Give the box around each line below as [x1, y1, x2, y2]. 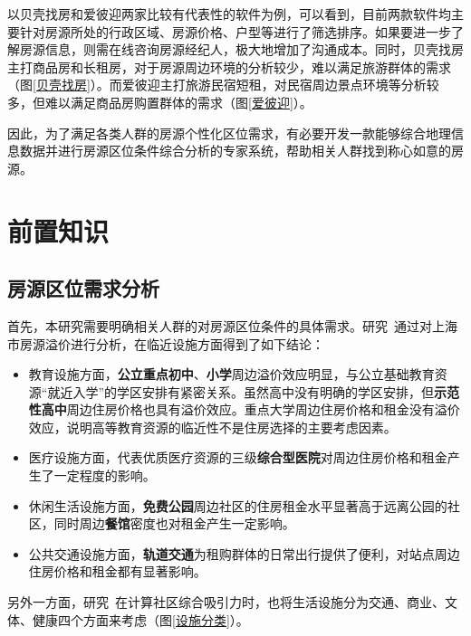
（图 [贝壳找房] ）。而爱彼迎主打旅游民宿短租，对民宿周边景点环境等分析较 [7, 75, 439, 94]
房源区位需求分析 [7, 274, 159, 302]
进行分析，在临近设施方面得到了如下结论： [70, 334, 324, 353]
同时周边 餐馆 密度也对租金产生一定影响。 [53, 514, 295, 533]
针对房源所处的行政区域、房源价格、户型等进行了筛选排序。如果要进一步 [19, 22, 451, 41]
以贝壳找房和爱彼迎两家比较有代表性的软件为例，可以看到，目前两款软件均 [7, 5, 451, 23]
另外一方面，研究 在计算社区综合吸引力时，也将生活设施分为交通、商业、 [7, 593, 445, 612]
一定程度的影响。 [53, 466, 156, 485]
